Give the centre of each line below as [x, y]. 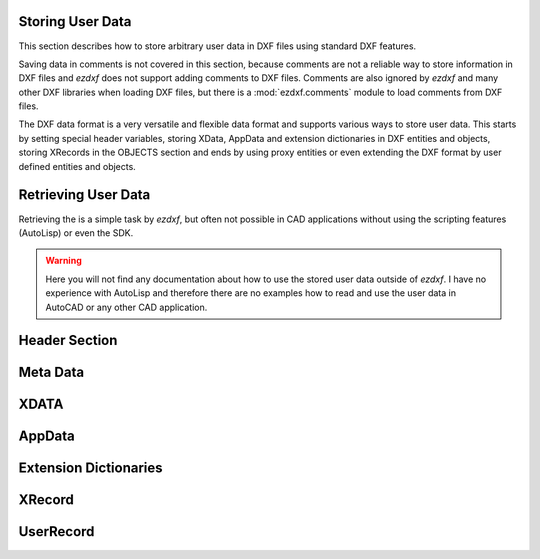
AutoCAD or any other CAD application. [126, 307]
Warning [63, 261]
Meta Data [51, 372]
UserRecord [56, 531]
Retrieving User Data [84, 195]
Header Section [68, 340]
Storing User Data [75, 21]
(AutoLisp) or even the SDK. [76, 232]
